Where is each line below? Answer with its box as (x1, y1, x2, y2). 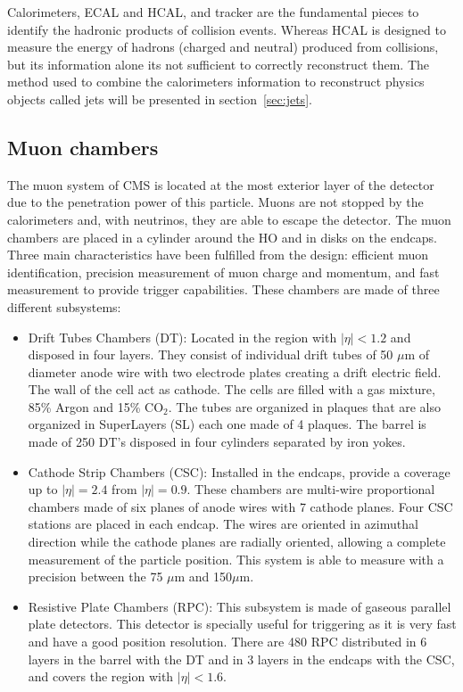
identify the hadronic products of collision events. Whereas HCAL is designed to (7, 20, 446, 38)
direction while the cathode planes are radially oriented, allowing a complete (28, 532, 446, 551)
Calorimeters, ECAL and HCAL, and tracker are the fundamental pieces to (7, 3, 419, 21)
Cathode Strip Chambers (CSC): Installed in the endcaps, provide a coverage (28, 462, 451, 481)
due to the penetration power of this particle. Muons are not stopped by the (7, 193, 424, 211)
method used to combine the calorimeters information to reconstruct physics (7, 72, 425, 91)
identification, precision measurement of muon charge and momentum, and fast (7, 262, 440, 281)
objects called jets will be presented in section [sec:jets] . (7, 89, 312, 108)
